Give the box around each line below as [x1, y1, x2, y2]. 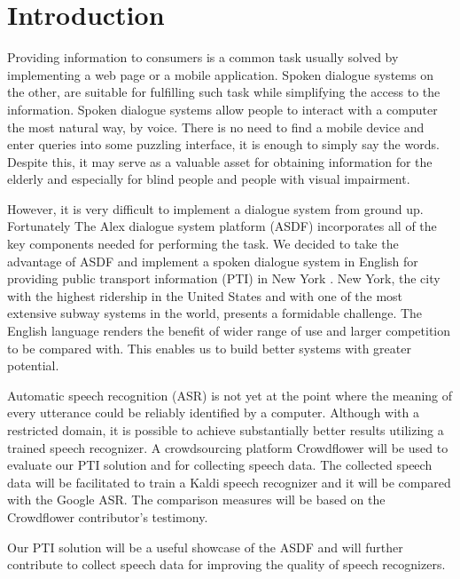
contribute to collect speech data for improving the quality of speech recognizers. [7, 555, 446, 574]
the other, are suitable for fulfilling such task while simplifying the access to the [7, 83, 441, 101]
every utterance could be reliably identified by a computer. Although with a [7, 403, 419, 422]
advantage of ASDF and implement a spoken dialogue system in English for [7, 251, 418, 270]
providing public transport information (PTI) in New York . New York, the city [7, 269, 441, 288]
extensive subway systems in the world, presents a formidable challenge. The [7, 304, 423, 322]
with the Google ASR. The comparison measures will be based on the [7, 490, 386, 509]
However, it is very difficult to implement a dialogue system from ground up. [7, 199, 424, 218]
